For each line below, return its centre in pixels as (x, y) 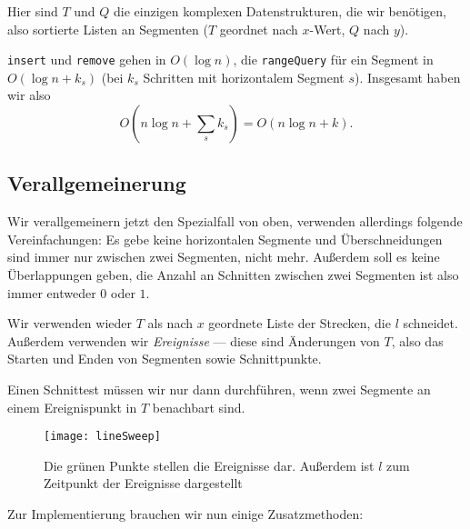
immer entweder (52, 292)
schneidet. (430, 323)
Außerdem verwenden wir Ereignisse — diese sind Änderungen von (194, 340)
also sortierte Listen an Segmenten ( (108, 29)
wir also (29, 95)
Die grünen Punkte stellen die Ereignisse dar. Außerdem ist (209, 465)
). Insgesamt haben (408, 77)
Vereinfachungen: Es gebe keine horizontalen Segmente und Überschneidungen (225, 239)
